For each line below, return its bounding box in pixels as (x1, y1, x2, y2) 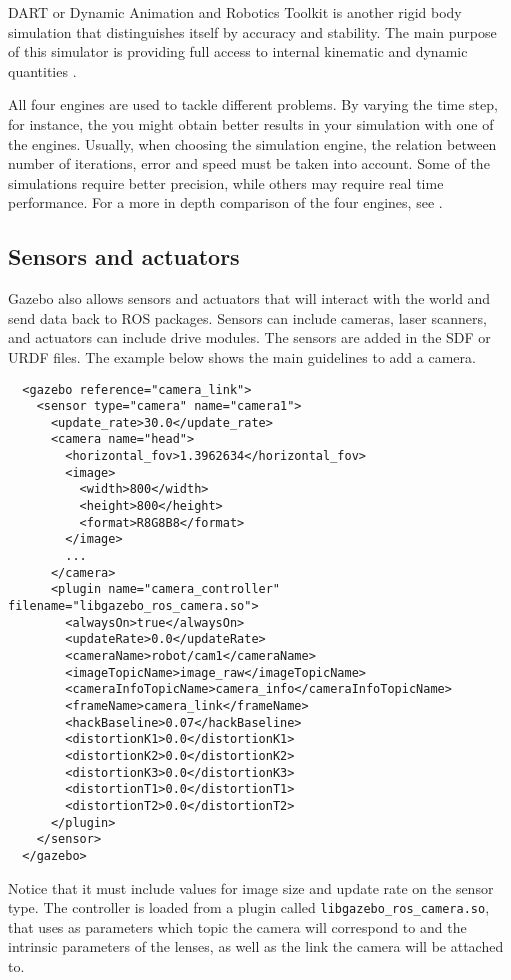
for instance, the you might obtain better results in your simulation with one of (8, 113, 494, 134)
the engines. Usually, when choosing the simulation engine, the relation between (8, 133, 497, 154)
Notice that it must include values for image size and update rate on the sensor (8, 877, 494, 898)
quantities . (8, 60, 77, 81)
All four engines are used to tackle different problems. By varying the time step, (8, 94, 498, 115)
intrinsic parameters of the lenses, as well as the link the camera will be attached (8, 936, 504, 957)
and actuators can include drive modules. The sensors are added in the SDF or (8, 327, 491, 348)
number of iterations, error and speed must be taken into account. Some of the (8, 153, 490, 174)
